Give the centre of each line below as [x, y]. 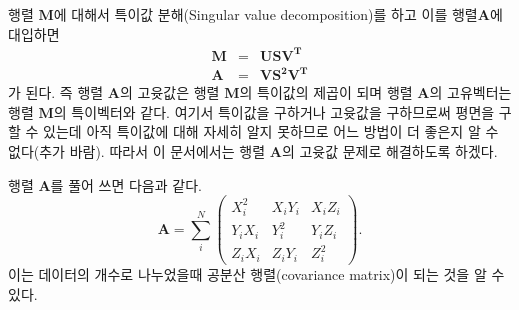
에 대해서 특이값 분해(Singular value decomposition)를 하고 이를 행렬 [265, 14]
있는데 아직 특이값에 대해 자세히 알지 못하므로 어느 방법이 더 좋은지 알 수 [271, 131]
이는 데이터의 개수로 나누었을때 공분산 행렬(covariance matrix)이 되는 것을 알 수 [256, 274]
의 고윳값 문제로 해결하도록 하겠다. [389, 151]
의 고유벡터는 [470, 92]
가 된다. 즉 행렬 [56, 92]
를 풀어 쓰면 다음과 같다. [126, 184]
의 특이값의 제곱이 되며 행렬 [326, 92]
